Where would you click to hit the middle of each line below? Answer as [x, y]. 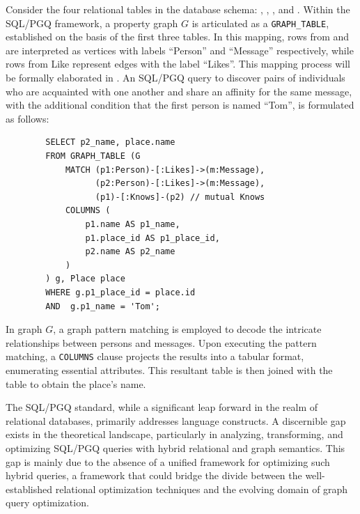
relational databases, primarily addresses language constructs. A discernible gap [176, 420]
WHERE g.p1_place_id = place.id [120, 292]
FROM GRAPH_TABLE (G [93, 156]
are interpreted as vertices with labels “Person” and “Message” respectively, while [180, 50]
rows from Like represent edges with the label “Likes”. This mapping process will [178, 64]
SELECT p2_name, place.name [110, 142]
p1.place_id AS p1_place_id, [152, 238]
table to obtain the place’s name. [76, 383]
